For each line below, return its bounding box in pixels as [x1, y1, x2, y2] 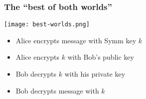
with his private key [64, 69, 126, 79]
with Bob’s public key [67, 52, 134, 62]
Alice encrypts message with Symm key [15, 35, 137, 45]
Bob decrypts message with [15, 85, 99, 96]
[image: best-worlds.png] [4, 21, 90, 28]
